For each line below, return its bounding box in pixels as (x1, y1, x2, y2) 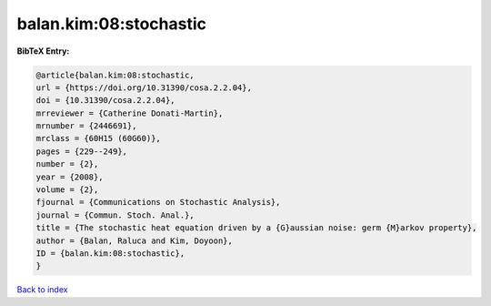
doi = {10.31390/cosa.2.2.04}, (35, 96, 176, 106)
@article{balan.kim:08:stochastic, (35, 69, 195, 80)
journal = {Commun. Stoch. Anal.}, (35, 209, 195, 220)
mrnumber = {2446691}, (35, 121, 137, 131)
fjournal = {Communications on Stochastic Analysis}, (35, 197, 281, 208)
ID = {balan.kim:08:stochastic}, (35, 249, 185, 259)
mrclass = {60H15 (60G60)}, (35, 133, 161, 144)
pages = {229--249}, (35, 146, 127, 157)
